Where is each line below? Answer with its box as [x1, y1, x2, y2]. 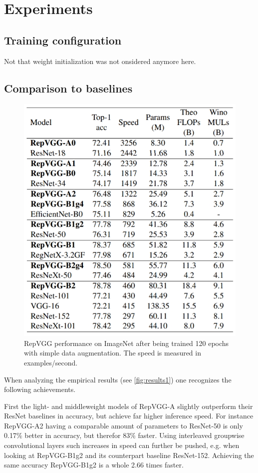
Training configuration [4, 32, 122, 47]
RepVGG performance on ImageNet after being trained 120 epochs [24, 337, 229, 348]
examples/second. [24, 357, 78, 367]
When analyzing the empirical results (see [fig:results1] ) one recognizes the [4, 374, 232, 384]
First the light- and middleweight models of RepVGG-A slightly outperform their [4, 400, 253, 411]
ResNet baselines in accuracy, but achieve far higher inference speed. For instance [4, 410, 254, 421]
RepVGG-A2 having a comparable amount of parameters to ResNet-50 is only [4, 420, 243, 430]
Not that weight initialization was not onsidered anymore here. [4, 55, 196, 66]
